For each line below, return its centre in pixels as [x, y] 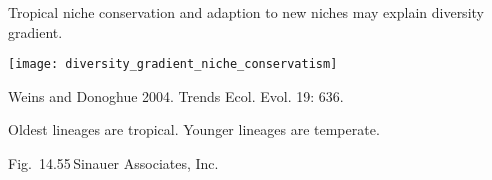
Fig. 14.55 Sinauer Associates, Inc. [113, 163]
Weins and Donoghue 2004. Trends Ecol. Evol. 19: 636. [176, 95]
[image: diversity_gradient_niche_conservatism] [173, 64]
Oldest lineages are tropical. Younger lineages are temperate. [194, 129]
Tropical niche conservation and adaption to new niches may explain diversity [246, 12]
